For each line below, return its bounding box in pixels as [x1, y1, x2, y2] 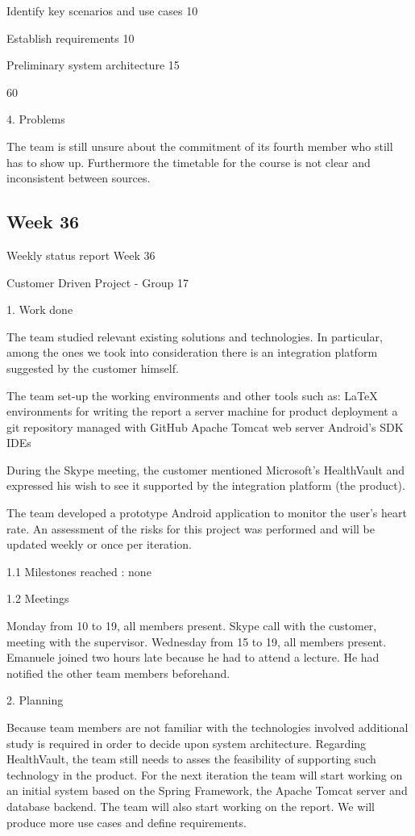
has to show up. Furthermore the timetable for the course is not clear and [6, 153, 371, 170]
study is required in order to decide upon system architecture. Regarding [6, 734, 367, 751]
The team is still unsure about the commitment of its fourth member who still [6, 137, 393, 154]
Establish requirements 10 [6, 29, 135, 46]
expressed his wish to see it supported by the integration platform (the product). [6, 477, 405, 494]
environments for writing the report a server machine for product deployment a [6, 403, 398, 420]
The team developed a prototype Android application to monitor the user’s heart [6, 504, 407, 521]
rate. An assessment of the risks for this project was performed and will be [6, 520, 375, 537]
